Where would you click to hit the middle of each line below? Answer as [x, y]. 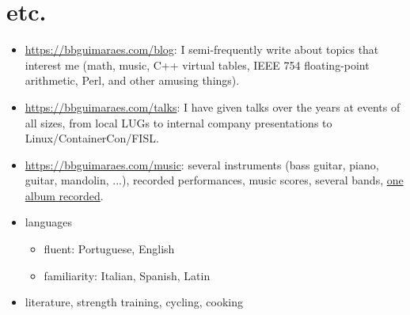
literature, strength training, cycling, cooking [134, 302]
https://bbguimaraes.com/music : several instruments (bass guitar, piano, [202, 164]
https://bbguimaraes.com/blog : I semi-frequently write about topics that [202, 49]
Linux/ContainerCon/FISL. [92, 138]
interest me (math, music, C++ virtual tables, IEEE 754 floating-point [197, 65]
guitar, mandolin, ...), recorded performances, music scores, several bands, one [214, 180]
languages [48, 222]
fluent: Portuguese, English [109, 249]
